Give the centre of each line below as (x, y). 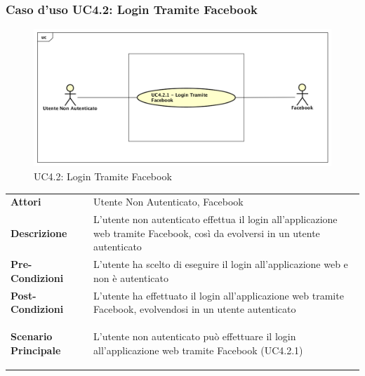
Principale (36, 350)
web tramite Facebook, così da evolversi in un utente (207, 233)
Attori (26, 202)
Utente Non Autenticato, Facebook (168, 202)
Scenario (32, 336)
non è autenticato (131, 277)
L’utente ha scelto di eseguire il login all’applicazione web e (221, 264)
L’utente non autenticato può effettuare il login (195, 336)
